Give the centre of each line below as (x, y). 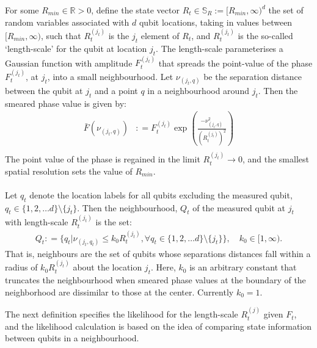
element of (160, 35)
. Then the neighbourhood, (127, 207)
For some (22, 10)
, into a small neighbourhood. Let (110, 76)
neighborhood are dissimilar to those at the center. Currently (119, 292)
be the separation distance (253, 76)
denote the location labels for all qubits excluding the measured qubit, (161, 194)
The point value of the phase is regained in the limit (103, 159)
